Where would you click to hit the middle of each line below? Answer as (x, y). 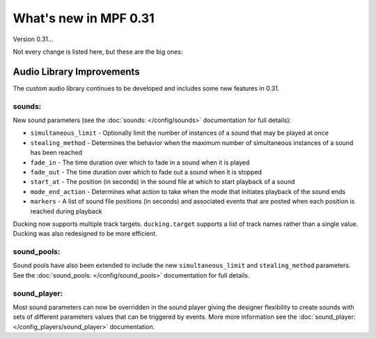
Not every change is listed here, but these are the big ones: (98, 52)
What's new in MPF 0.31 (84, 18)
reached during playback (66, 211)
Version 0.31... (33, 39)
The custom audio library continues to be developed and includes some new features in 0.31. (146, 88)
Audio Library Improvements (76, 71)
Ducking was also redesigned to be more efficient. (85, 234)
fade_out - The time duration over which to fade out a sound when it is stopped (146, 172)
